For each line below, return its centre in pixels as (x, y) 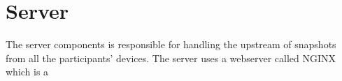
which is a (27, 72)
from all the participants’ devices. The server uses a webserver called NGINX (171, 58)
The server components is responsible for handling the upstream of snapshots (171, 44)
